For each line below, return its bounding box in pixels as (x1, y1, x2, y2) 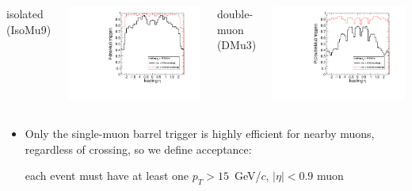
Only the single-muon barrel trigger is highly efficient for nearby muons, (25, 125, 375, 142)
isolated (6, 6, 44, 21)
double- (216, 6, 254, 21)
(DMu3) (216, 36, 257, 53)
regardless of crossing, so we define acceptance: (25, 140, 252, 157)
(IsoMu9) (6, 21, 51, 37)
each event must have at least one (25, 167, 189, 184)
